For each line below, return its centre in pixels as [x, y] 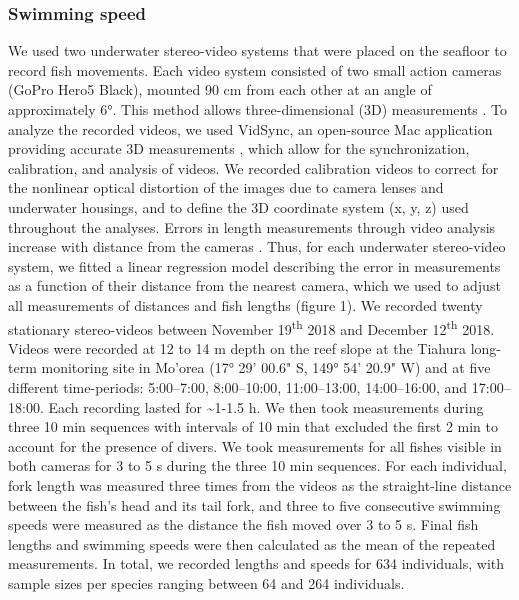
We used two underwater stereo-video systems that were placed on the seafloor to [257, 50]
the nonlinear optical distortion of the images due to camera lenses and [226, 187]
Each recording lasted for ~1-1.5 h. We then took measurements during [266, 406]
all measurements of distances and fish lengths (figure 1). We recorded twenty [245, 304]
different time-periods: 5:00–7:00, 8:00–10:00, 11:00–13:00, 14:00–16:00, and [238, 386]
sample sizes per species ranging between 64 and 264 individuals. [206, 582]
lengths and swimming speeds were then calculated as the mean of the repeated [252, 543]
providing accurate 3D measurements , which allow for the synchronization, [239, 148]
